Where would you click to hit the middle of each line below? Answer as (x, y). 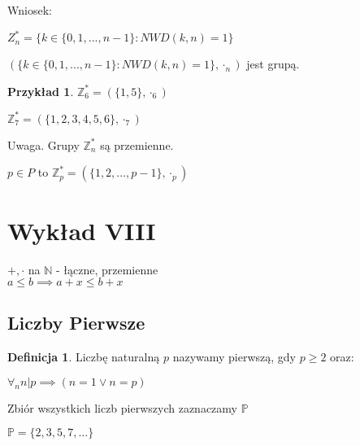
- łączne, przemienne (107, 269)
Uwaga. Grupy (43, 144)
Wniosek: (30, 10)
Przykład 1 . (41, 91)
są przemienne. (137, 144)
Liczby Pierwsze (76, 323)
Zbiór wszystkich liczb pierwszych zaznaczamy (122, 407)
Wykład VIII (82, 230)
